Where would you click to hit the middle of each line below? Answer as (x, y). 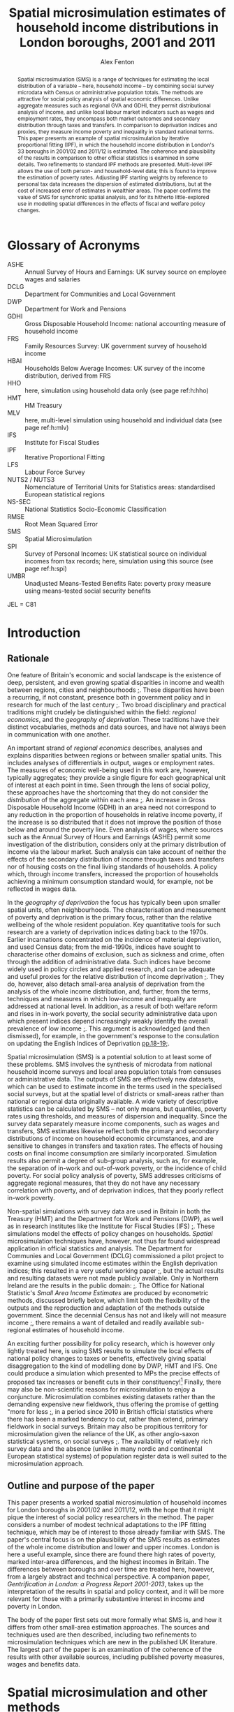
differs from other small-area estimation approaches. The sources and (108, 1627)
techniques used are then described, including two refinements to (102, 1634)
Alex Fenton (117, 61)
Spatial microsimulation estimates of (117, 13)
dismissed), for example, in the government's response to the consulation (113, 1036)
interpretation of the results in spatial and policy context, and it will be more (116, 1591)
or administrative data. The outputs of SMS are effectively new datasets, (111, 1079)
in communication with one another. (59, 735)
